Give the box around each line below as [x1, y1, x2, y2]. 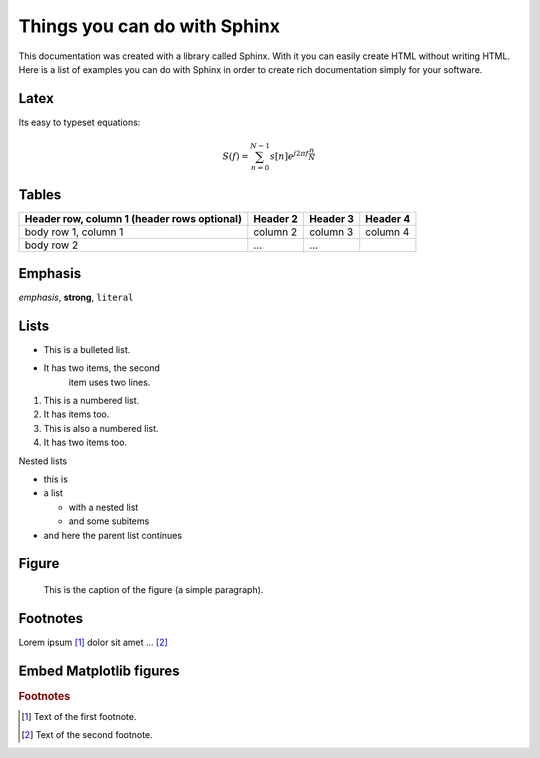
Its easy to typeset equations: [18, 116, 141, 128]
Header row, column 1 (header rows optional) [24, 212, 242, 226]
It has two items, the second [43, 362, 160, 374]
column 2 [253, 225, 298, 239]
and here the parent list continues [43, 529, 183, 541]
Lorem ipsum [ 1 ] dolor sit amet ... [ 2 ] [18, 636, 169, 648]
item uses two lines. [68, 376, 151, 388]
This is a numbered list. [43, 395, 140, 407]
